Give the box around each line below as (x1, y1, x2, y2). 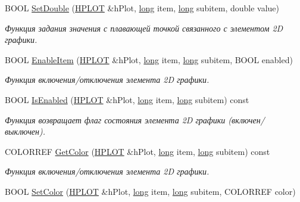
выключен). (5, 125, 46, 138)
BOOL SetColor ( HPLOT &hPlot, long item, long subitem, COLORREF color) (5, 185, 296, 197)
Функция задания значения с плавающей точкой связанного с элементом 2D (5, 21, 283, 34)
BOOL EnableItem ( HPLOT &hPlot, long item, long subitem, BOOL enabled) (5, 53, 293, 66)
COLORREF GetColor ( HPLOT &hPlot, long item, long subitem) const (5, 145, 270, 157)
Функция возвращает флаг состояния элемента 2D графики (5, 113, 226, 126)
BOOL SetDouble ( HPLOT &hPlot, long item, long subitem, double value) (5, 2, 280, 14)
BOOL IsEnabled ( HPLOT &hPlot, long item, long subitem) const (5, 93, 249, 105)
